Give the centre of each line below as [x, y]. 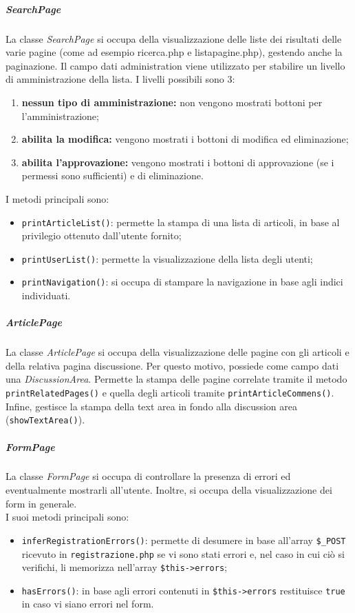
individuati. [46, 295]
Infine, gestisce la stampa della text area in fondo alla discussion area [152, 406]
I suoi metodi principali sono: [67, 517]
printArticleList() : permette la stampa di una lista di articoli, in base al [181, 222]
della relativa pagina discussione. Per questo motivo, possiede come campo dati [172, 365]
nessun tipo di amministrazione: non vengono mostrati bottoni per [172, 102]
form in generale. [41, 503]
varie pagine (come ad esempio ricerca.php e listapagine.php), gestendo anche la [174, 52]
